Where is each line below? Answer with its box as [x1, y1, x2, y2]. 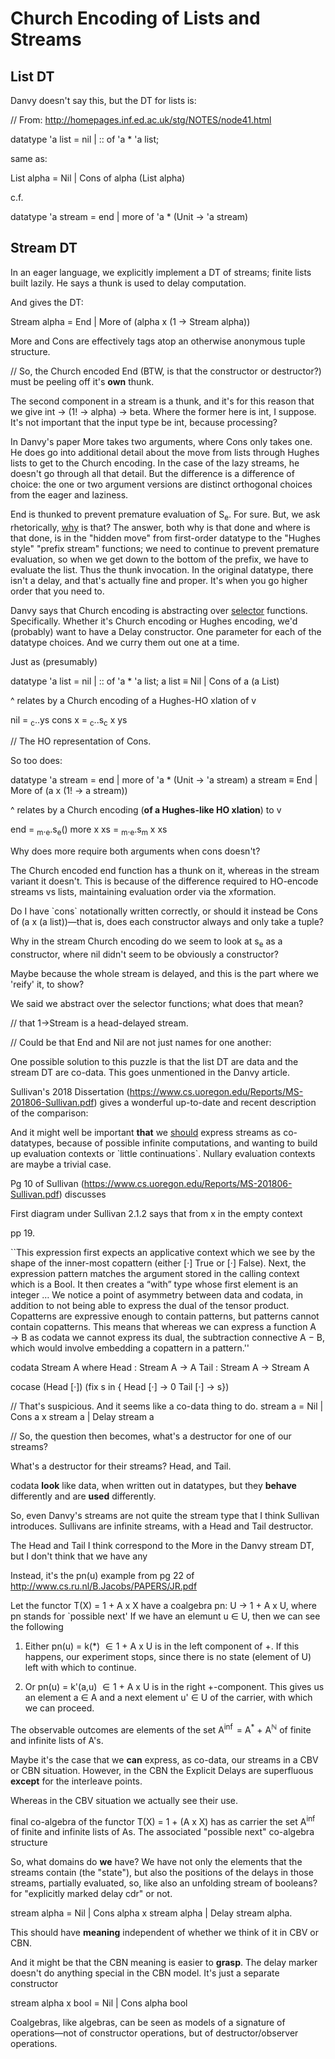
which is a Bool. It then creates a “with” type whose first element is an [10, 1278, 299, 1290]
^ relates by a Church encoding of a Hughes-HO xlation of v [10, 694, 257, 706]
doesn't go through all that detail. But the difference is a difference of [10, 467, 295, 479]
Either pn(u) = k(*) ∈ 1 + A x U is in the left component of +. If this [24, 1640, 300, 1652]
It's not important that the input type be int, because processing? [10, 416, 278, 428]
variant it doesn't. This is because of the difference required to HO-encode [10, 875, 319, 887]
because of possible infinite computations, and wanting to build [56, 1137, 318, 1149]
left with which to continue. [24, 1662, 137, 1673]
